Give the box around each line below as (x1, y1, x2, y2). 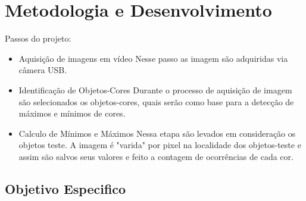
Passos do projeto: (5, 32, 71, 45)
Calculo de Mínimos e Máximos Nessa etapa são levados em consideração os (18, 127, 296, 139)
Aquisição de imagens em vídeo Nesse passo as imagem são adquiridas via (18, 52, 288, 64)
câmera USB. (18, 64, 67, 76)
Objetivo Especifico (5, 179, 126, 197)
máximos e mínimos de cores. (18, 107, 126, 120)
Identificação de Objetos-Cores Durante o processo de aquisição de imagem (18, 83, 292, 96)
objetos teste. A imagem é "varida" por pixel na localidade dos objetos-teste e (18, 139, 301, 151)
